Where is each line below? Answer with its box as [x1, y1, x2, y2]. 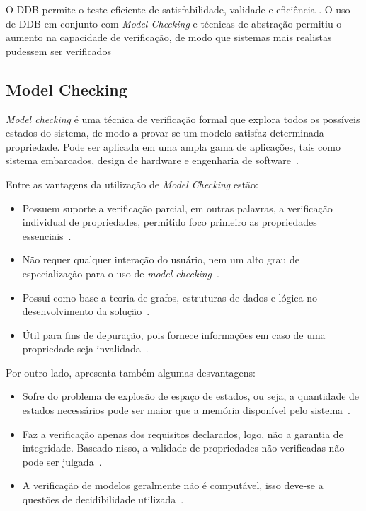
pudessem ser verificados [6, 43, 111, 58]
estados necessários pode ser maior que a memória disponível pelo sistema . [22, 403, 350, 418]
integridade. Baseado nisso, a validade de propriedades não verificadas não [22, 440, 345, 455]
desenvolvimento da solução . [22, 304, 150, 318]
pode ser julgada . [22, 454, 102, 469]
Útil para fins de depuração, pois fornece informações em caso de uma [22, 327, 326, 342]
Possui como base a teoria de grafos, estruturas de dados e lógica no [22, 289, 317, 304]
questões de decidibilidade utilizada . [22, 492, 184, 507]
